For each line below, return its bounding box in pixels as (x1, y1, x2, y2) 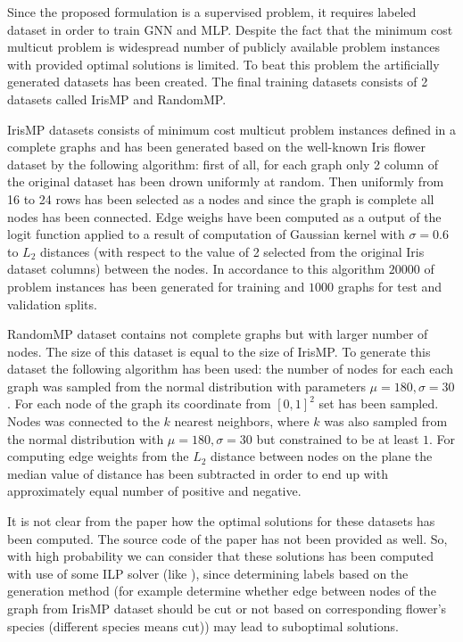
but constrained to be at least (256, 429, 419, 448)
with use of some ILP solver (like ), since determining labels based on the (7, 564, 409, 582)
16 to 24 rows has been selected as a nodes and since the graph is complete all (7, 189, 434, 208)
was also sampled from (324, 412, 448, 431)
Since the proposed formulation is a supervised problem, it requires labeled (7, 3, 417, 21)
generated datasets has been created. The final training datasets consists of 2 (7, 72, 428, 91)
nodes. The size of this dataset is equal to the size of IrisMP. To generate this (7, 342, 431, 360)
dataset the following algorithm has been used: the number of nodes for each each (7, 359, 454, 378)
